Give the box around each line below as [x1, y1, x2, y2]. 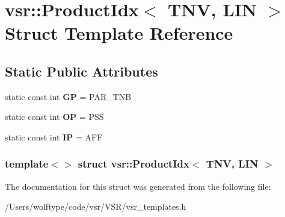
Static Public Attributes [5, 61, 158, 80]
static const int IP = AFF [5, 130, 103, 143]
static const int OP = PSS [5, 110, 104, 123]
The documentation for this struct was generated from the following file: [5, 180, 271, 192]
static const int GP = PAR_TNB [5, 90, 132, 102]
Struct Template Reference [5, 20, 233, 45]
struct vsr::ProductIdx [78, 156, 189, 171]
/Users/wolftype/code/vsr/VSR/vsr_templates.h [5, 200, 186, 213]
